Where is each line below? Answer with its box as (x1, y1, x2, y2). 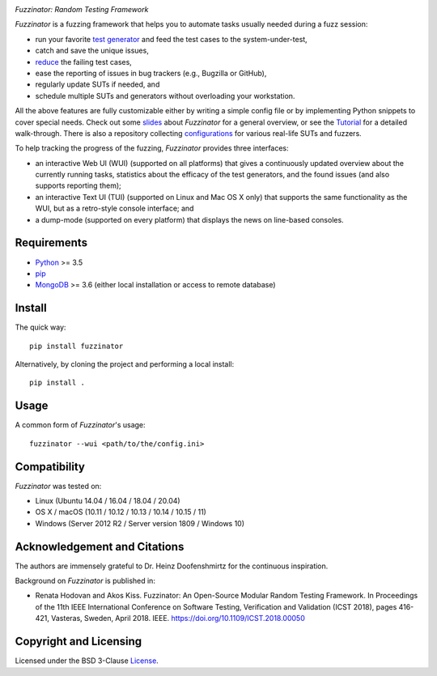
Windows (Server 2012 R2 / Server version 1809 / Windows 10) (35, 518, 245, 528)
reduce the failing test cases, (35, 57, 133, 66)
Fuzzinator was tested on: (15, 481, 102, 491)
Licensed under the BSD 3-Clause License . (15, 656, 159, 665)
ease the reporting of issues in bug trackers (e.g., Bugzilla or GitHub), (35, 68, 267, 78)
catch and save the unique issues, (35, 45, 149, 56)
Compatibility (15, 460, 85, 474)
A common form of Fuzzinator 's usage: (15, 420, 146, 430)
